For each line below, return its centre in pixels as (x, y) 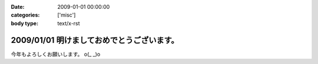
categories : (25, 15)
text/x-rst (69, 23)
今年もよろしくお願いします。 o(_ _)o (56, 54)
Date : (18, 7)
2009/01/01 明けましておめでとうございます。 (95, 40)
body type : (24, 23)
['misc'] (67, 15)
